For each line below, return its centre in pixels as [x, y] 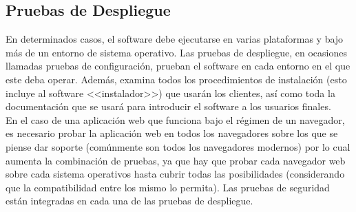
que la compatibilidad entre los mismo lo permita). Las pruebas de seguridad [168, 187]
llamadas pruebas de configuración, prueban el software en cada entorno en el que [178, 66]
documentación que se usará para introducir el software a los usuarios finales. [168, 106]
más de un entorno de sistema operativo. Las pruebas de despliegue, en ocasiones [176, 52]
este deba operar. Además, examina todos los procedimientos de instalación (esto [176, 79]
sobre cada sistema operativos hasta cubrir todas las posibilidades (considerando [175, 174]
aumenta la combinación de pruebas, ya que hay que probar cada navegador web [176, 160]
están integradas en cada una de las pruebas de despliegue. [129, 201]
